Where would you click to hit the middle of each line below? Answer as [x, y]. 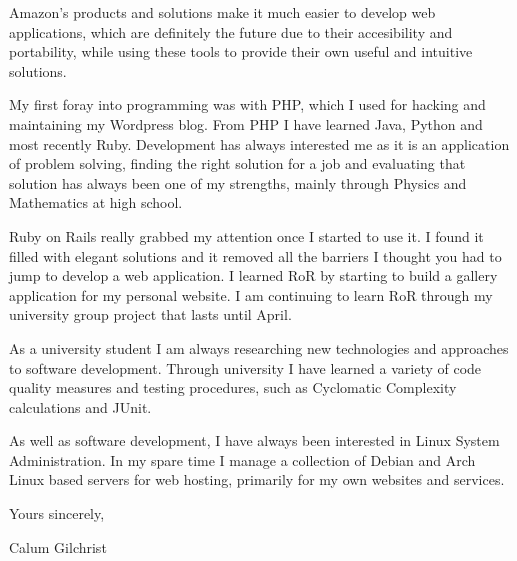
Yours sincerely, [57, 513]
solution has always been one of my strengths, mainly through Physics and [238, 182]
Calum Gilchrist [58, 546]
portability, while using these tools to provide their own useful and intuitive [241, 51]
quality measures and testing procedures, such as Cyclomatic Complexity [233, 387]
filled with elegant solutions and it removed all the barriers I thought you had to [255, 255]
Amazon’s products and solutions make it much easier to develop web [222, 12]
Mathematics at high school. [96, 202]
